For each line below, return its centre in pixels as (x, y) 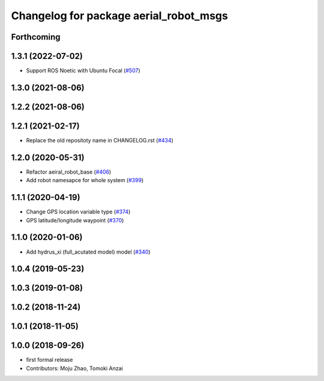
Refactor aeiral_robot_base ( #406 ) (69, 172)
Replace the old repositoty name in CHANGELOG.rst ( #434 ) (100, 141)
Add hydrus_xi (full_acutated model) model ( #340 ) (88, 252)
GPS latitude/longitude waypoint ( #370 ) (75, 220)
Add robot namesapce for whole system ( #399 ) (85, 180)
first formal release (49, 360)
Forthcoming (36, 37)
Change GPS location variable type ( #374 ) (78, 212)
